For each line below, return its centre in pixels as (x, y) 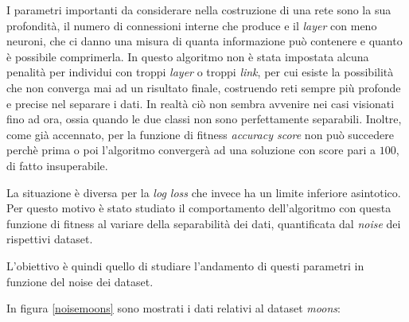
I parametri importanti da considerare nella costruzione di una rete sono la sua (199, 10)
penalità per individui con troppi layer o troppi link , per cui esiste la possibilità (200, 72)
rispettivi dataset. (50, 239)
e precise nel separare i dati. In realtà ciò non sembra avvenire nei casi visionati (201, 103)
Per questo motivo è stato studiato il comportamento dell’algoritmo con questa (199, 208)
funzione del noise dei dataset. (80, 281)
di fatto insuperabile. (57, 165)
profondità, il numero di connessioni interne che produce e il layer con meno (192, 25)
